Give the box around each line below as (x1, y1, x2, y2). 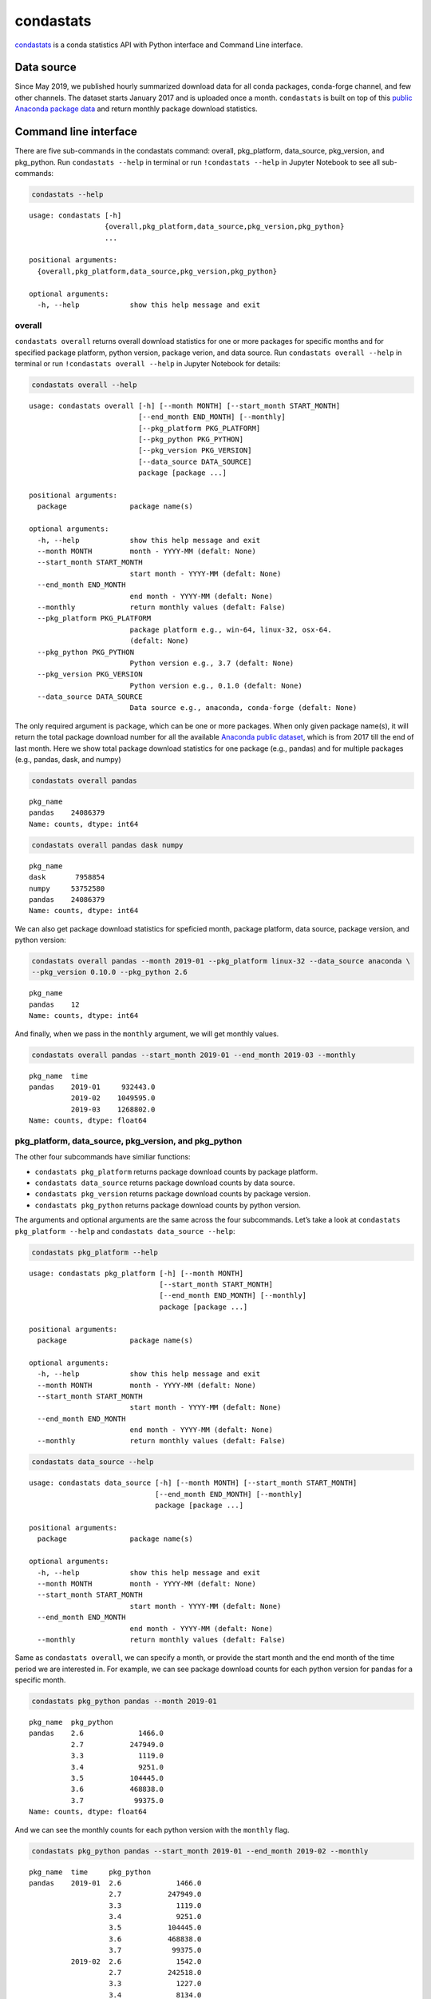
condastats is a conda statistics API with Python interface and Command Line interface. (14, 40, 303, 50)
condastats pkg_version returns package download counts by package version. (34, 1189, 311, 1199)
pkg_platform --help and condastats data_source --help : (14, 1226, 235, 1235)
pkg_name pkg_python (29, 1718, 113, 1727)
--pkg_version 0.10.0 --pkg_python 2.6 (31, 968, 188, 977)
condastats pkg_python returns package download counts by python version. (34, 1200, 301, 1210)
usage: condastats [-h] (29, 210, 122, 220)
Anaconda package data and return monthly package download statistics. (14, 104, 259, 114)
